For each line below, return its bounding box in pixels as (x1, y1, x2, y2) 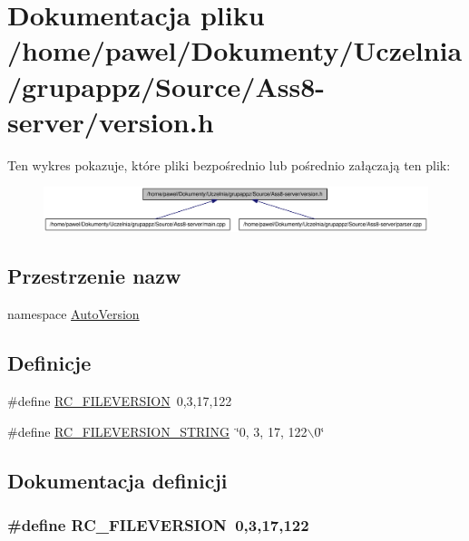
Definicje (7, 349, 92, 377)
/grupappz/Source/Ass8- (7, 67, 326, 104)
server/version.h (7, 102, 214, 140)
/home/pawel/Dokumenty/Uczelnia (7, 32, 463, 69)
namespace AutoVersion (7, 304, 140, 324)
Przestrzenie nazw (7, 262, 181, 290)
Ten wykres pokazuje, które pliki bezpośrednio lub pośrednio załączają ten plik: (7, 155, 451, 174)
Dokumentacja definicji (7, 466, 228, 494)
